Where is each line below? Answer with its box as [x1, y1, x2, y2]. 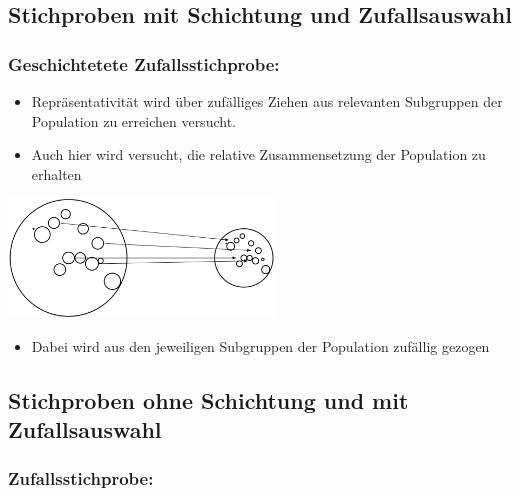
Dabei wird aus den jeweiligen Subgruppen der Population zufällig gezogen [31, 335, 490, 356]
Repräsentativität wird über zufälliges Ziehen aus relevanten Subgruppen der [31, 91, 503, 111]
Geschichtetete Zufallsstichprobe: [8, 51, 280, 76]
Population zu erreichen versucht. [31, 110, 236, 131]
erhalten [31, 163, 82, 184]
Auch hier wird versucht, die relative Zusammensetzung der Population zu [31, 144, 486, 165]
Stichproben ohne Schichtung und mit [8, 384, 409, 415]
